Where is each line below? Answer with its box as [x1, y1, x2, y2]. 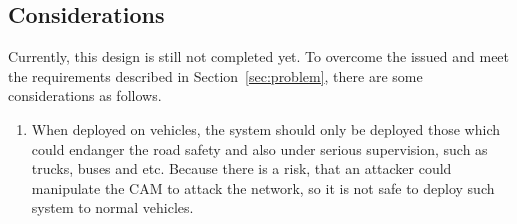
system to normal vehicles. [31, 197, 194, 218]
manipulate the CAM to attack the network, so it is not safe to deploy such [31, 177, 495, 198]
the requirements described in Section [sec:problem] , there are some [8, 65, 423, 86]
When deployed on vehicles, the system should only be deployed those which [31, 118, 500, 139]
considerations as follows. [8, 85, 162, 106]
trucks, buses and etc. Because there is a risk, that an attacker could [31, 158, 452, 179]
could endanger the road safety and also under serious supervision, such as [31, 138, 488, 159]
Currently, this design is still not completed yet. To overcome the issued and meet [8, 46, 510, 67]
